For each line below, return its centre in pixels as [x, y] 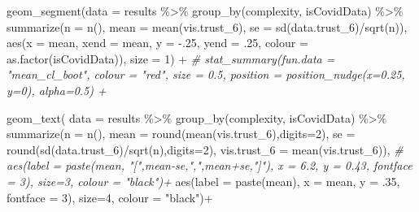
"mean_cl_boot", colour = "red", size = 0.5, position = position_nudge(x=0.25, [206, 74]
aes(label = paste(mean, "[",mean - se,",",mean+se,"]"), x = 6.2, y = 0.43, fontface [209, 165]
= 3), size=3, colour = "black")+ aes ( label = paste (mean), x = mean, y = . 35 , [203, 181]
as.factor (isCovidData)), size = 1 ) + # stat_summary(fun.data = [171, 58]
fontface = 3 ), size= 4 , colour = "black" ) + [110, 197]
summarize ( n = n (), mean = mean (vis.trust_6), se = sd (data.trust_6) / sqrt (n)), [207, 26]
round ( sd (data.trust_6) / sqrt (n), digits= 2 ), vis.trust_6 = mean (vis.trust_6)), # [205, 149]
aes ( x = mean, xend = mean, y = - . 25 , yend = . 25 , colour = [157, 43]
